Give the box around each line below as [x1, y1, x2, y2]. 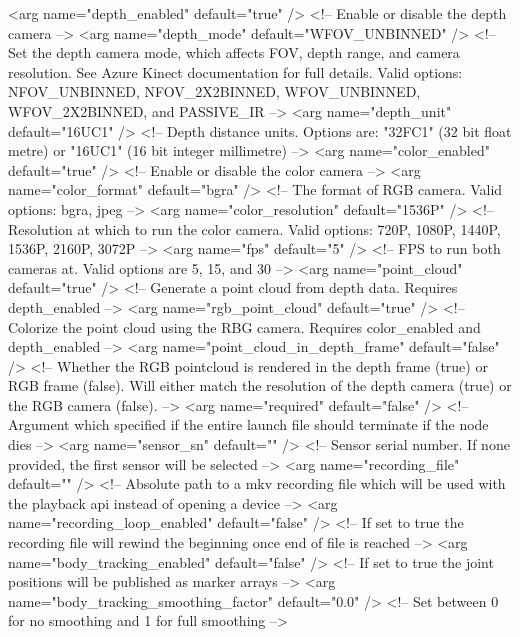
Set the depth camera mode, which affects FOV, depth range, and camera [8, 42, 460, 63]
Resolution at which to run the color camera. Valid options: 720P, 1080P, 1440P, [8, 218, 501, 239]
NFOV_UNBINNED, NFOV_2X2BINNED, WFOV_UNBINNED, [8, 81, 421, 102]
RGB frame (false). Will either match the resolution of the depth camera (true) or [8, 375, 512, 396]
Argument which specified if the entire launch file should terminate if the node [8, 414, 489, 435]
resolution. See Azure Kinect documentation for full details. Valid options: [8, 61, 463, 82]
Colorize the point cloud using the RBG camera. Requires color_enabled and [8, 316, 481, 337]
